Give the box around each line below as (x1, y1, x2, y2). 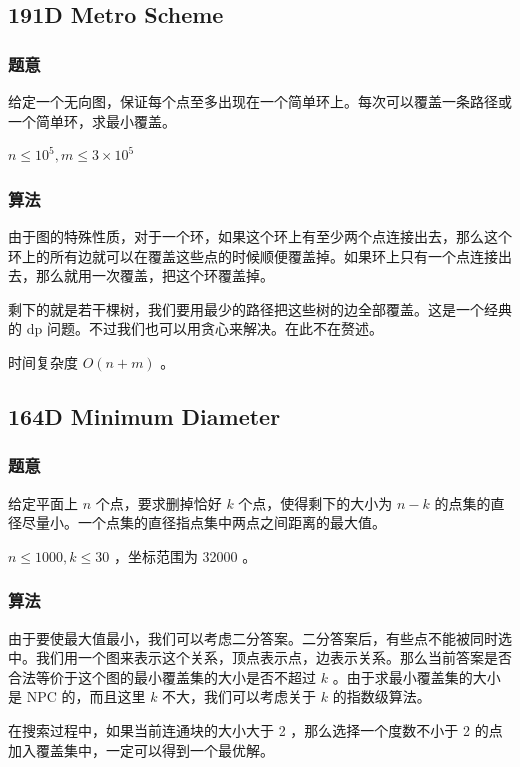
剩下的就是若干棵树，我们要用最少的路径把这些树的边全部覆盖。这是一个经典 (8, 298, 512, 319)
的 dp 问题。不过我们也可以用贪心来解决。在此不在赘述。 (8, 318, 383, 339)
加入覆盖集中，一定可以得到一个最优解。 (8, 739, 274, 760)
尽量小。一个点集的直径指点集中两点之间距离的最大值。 (21, 512, 386, 533)
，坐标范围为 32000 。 (113, 545, 257, 566)
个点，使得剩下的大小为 (238, 492, 393, 513)
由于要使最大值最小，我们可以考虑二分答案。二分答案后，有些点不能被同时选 (8, 627, 512, 648)
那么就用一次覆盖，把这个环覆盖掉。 (35, 265, 274, 286)
